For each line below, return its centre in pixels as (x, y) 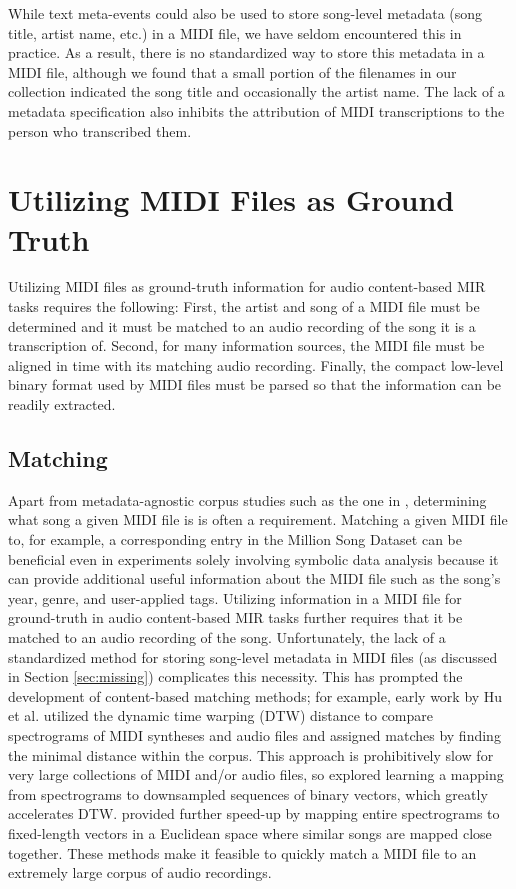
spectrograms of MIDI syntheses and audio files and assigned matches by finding (254, 734)
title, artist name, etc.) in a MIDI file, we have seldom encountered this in (235, 32)
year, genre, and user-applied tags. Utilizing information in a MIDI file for (235, 597)
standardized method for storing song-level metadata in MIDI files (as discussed (253, 656)
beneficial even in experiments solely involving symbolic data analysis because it (253, 558)
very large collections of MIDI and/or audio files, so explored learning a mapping (256, 774)
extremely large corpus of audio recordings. (140, 872)
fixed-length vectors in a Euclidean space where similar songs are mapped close (250, 832)
